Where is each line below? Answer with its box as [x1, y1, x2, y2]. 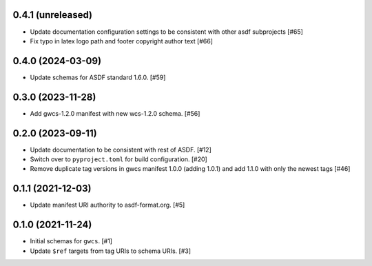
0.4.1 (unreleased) [12, 9, 93, 21]
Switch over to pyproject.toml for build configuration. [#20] [30, 155, 208, 163]
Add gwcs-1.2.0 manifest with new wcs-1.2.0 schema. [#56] [30, 109, 200, 117]
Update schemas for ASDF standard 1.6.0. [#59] [30, 73, 166, 81]
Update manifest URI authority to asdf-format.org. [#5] [30, 201, 185, 209]
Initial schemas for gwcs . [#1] [30, 237, 113, 245]
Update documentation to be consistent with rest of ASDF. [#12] [30, 145, 211, 154]
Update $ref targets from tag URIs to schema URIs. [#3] [30, 247, 191, 255]
